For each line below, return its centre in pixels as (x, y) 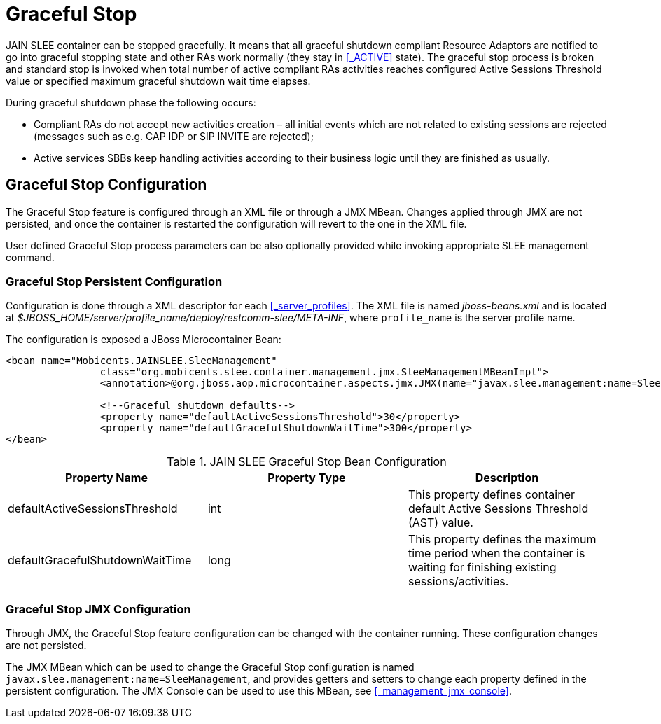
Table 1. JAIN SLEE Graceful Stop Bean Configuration (307, 462)
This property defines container (491, 495)
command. (30, 257)
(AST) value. (440, 523)
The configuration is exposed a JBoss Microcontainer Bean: (144, 340)
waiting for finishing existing (482, 568)
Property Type (307, 478)
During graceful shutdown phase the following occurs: (131, 102)
